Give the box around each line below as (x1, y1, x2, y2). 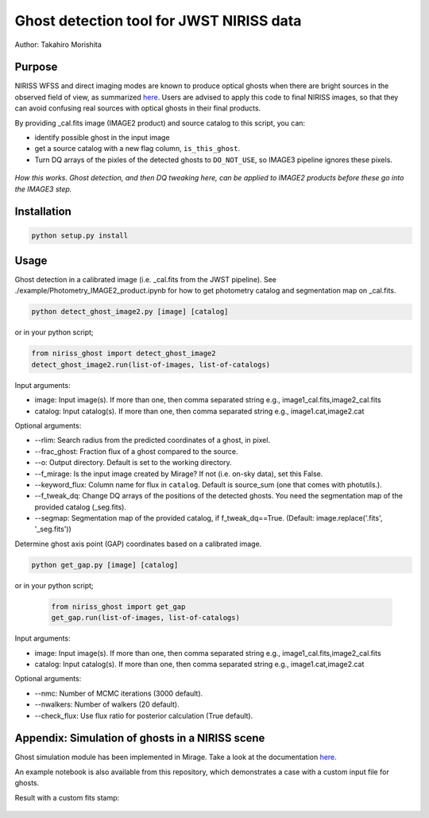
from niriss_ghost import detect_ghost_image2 (31, 349, 216, 358)
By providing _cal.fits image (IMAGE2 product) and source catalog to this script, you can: (14, 118, 306, 127)
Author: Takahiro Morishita (14, 40, 102, 49)
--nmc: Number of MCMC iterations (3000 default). (34, 688, 203, 698)
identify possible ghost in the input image (34, 133, 170, 142)
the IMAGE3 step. (14, 184, 72, 194)
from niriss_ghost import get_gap (51, 602, 186, 611)
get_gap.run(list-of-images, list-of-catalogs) (51, 613, 240, 622)
